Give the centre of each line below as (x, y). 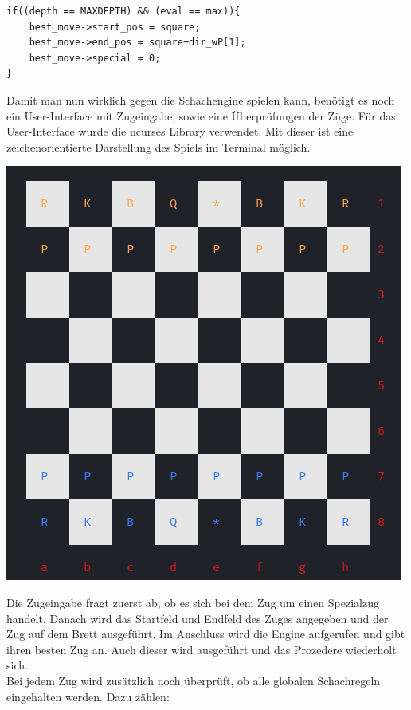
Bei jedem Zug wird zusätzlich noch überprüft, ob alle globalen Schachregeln (194, 680)
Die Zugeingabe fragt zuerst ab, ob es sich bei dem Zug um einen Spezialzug (193, 602)
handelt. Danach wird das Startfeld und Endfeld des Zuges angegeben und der (198, 618)
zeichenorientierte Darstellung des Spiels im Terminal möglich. (159, 146)
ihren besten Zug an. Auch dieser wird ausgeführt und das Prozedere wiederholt (202, 649)
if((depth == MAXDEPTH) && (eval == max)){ (123, 11)
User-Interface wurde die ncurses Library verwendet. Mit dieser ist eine (180, 131)
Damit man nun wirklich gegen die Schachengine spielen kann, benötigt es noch (201, 99)
